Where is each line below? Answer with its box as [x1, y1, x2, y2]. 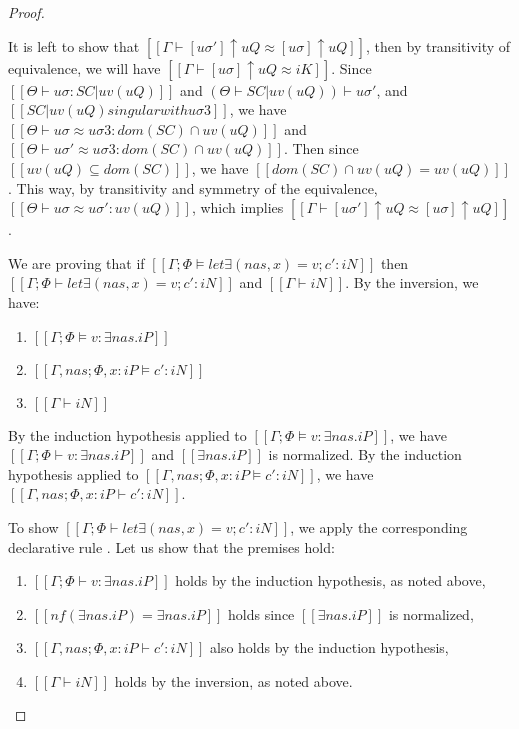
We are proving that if [8, 252, 145, 273]
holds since [228, 603, 295, 624]
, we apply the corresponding [290, 516, 468, 537]
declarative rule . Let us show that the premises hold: [8, 536, 335, 557]
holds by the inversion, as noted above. [114, 670, 353, 691]
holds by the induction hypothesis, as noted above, [175, 570, 486, 591]
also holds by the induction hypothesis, [209, 637, 449, 658]
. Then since [283, 138, 359, 159]
